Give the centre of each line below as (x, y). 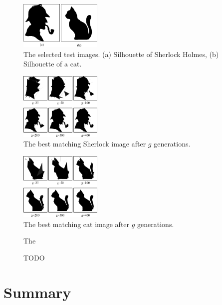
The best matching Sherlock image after (85, 144)
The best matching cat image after (77, 224)
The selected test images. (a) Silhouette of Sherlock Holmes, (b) (121, 54)
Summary (37, 292)
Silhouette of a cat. (53, 64)
